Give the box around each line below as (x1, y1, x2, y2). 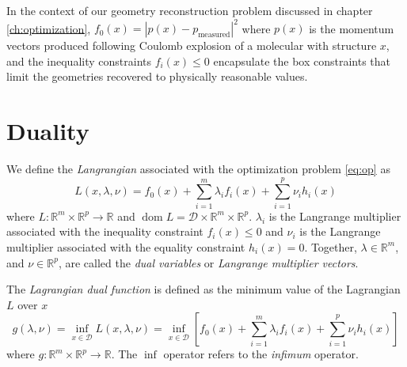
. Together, (304, 238, 357, 255)
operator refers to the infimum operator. (163, 346, 359, 362)
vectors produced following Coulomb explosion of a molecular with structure (6, 37, 377, 54)
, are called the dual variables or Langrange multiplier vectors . (58, 254, 359, 271)
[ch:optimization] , (6, 20, 91, 36)
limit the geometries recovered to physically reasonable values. (6, 68, 308, 85)
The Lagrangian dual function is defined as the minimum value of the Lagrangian (6, 281, 401, 297)
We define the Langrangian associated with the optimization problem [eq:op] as (6, 161, 390, 176)
